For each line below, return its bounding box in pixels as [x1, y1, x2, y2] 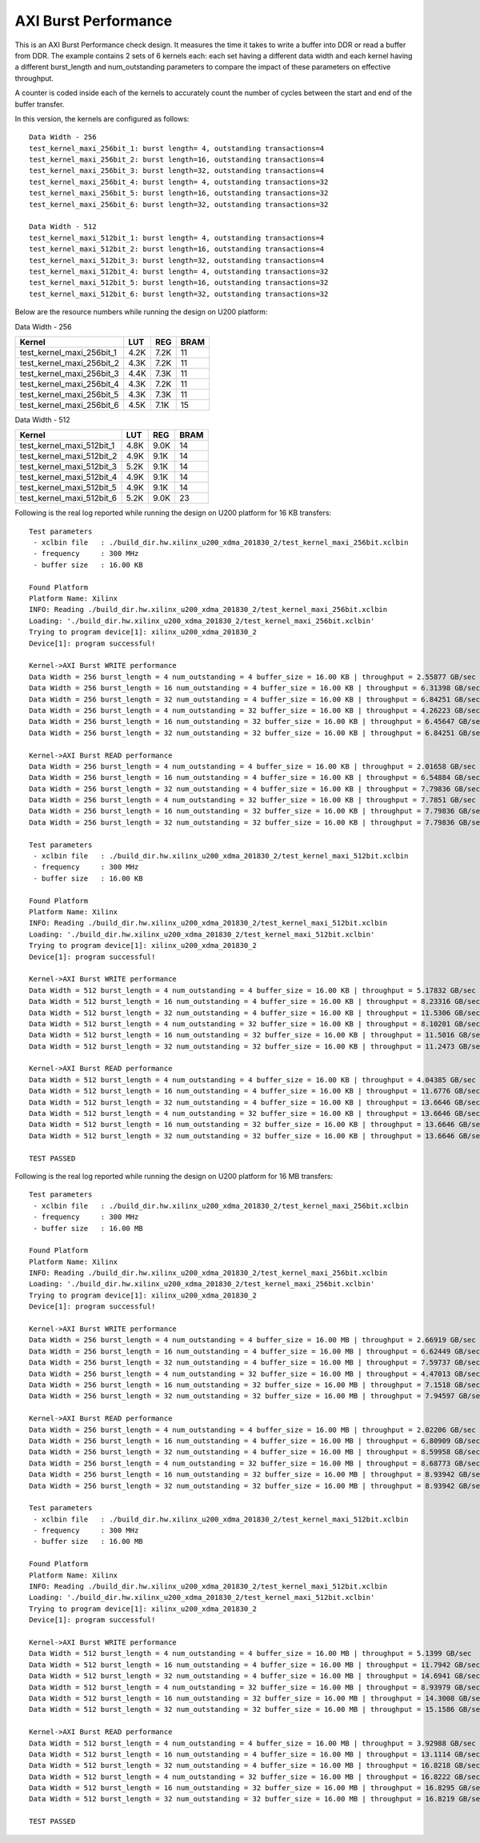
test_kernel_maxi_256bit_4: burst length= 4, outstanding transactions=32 [29, 177, 329, 186]
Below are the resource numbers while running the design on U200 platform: [14, 307, 268, 317]
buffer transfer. [14, 99, 65, 109]
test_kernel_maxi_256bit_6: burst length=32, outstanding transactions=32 [29, 200, 329, 209]
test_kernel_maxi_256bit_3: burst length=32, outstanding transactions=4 [29, 166, 325, 175]
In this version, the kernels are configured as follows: [14, 114, 190, 123]
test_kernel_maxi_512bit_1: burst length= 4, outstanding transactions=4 [29, 233, 325, 242]
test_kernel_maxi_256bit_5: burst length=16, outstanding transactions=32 [29, 189, 329, 198]
